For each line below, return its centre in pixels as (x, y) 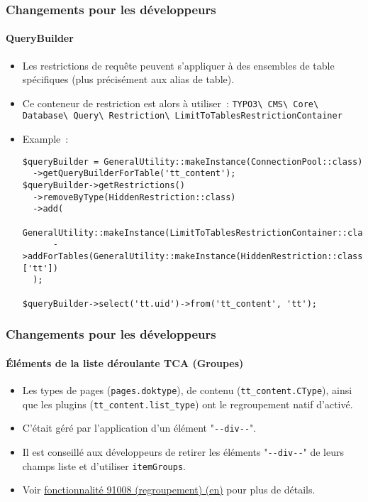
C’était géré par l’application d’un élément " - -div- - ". (139, 428)
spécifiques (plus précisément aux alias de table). (128, 79)
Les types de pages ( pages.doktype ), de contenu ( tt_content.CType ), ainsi (187, 389)
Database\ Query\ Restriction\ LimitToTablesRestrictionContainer (182, 116)
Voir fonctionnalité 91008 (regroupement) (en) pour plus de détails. (169, 490)
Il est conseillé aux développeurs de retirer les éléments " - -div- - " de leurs (183, 451)
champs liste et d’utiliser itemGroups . (104, 465)
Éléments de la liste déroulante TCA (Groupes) (125, 362)
